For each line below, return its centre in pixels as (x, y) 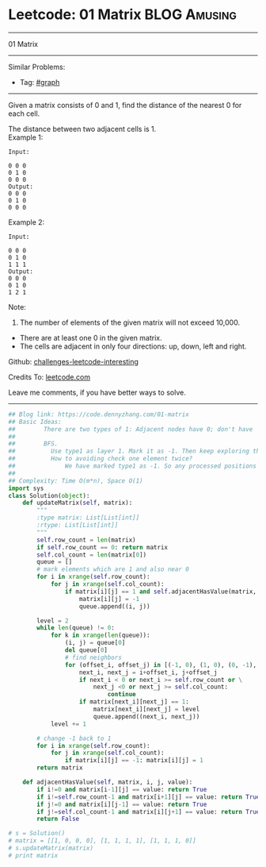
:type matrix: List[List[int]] (88, 518)
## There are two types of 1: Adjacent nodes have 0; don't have (131, 429)
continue (122, 695)
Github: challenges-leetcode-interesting (73, 361)
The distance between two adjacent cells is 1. (82, 129)
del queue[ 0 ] (86, 650)
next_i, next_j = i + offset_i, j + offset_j (148, 672)
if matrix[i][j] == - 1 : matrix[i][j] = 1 (134, 761)
